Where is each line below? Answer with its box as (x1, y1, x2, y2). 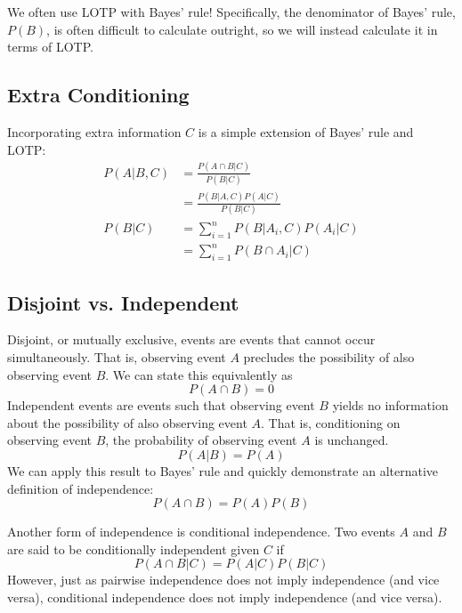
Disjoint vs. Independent (7, 288, 239, 316)
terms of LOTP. (7, 37, 93, 56)
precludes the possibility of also (243, 347, 415, 366)
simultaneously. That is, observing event (7, 347, 226, 366)
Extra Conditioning (7, 81, 190, 109)
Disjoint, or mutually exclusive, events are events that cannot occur (7, 330, 376, 349)
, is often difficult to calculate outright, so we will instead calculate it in (46, 20, 438, 38)
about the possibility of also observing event (7, 413, 247, 432)
